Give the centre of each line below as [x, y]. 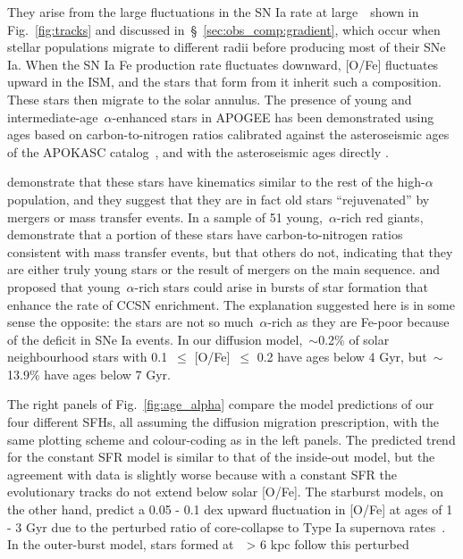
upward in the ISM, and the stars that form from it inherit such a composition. [224, 82]
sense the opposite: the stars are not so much [130, 322]
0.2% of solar [354, 339]
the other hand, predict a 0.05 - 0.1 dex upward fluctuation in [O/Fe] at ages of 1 [230, 509]
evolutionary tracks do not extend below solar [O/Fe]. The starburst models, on [226, 492]
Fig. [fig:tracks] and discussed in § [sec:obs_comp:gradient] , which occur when [224, 29]
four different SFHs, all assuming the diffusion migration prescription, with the [223, 422]
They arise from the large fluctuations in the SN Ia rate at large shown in [213, 12]
